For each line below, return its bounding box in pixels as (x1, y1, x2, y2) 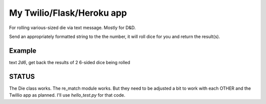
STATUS (9, 72, 35, 81)
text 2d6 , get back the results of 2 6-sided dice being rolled (9, 59, 131, 65)
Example (9, 46, 36, 55)
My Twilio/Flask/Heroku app (9, 7, 127, 18)
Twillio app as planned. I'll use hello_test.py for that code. (9, 92, 126, 98)
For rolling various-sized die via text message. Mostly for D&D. (9, 25, 136, 31)
